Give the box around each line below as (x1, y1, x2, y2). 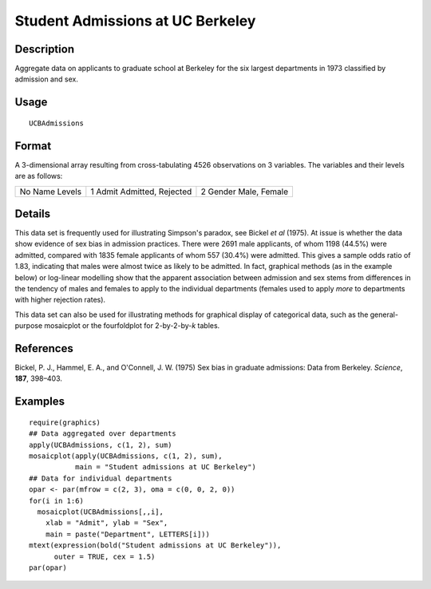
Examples (14, 395, 65, 409)
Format (14, 139, 52, 152)
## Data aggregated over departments (29, 429, 177, 438)
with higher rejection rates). (14, 295, 106, 305)
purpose (14, 321, 43, 330)
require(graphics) (29, 417, 101, 427)
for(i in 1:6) (29, 496, 84, 505)
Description (14, 42, 75, 56)
